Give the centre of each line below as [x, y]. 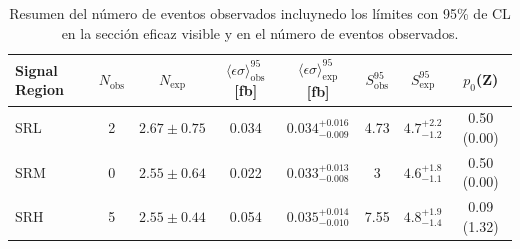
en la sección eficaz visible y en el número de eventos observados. [260, 32]
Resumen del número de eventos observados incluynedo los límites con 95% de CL [260, 13]
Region [39, 89]
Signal [36, 69]
